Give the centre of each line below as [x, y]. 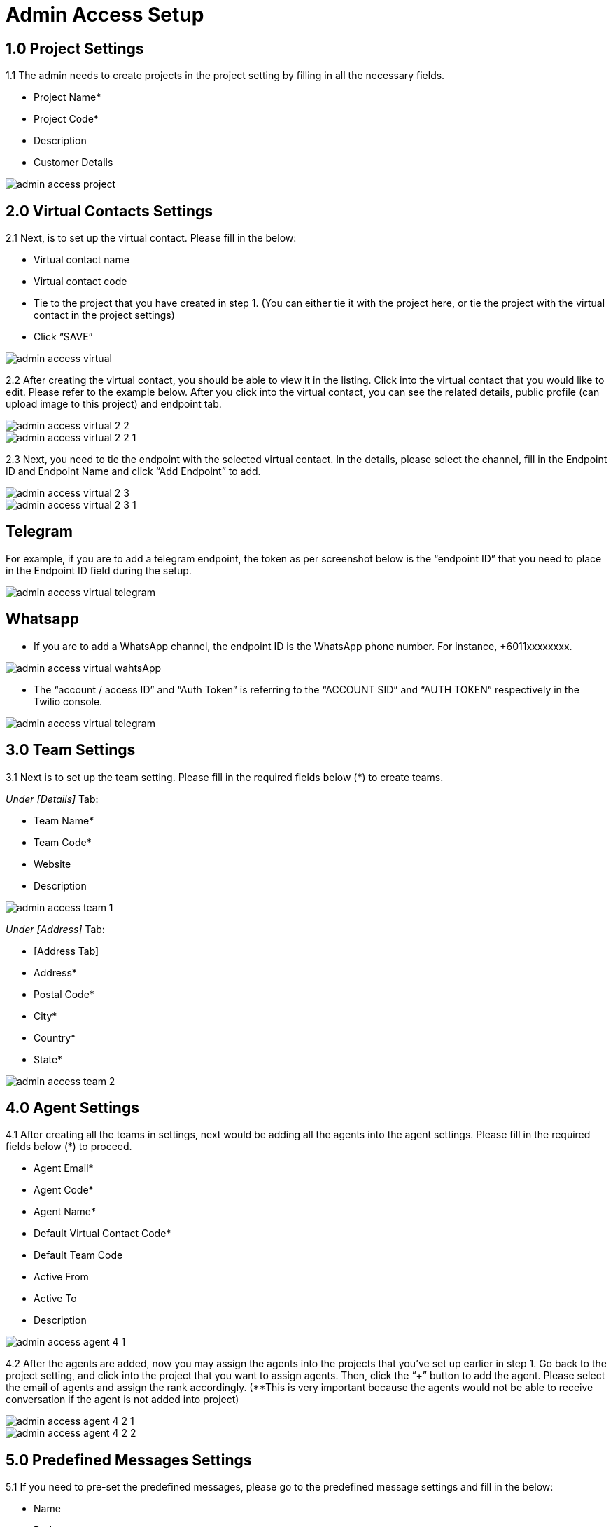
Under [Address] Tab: [55, 929]
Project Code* [66, 119]
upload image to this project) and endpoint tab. [114, 404]
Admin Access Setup [105, 15]
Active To [55, 1299]
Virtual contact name [82, 260]
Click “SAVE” [63, 337]
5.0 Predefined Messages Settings [129, 1460]
